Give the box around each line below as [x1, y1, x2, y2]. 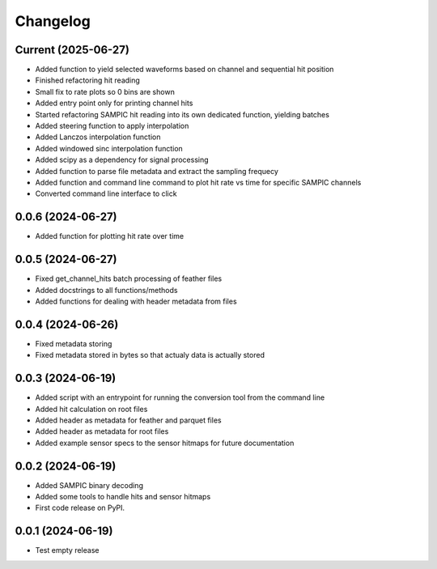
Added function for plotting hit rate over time [35, 231, 185, 241]
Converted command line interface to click [35, 189, 177, 198]
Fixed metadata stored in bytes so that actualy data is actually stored [35, 350, 265, 360]
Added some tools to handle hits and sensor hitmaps [35, 492, 211, 502]
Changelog [15, 12, 91, 30]
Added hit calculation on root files [35, 404, 148, 414]
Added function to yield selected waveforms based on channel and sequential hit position [35, 65, 334, 74]
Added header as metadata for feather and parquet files [35, 415, 222, 425]
